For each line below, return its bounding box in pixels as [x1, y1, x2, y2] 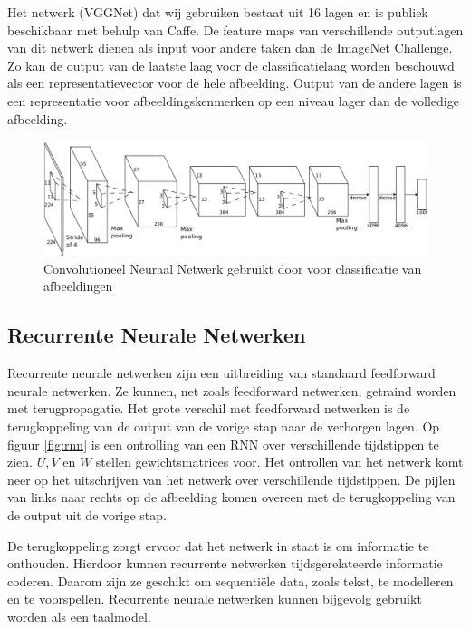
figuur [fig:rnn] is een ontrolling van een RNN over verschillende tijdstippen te [7, 434, 439, 453]
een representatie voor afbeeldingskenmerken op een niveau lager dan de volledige [7, 91, 459, 110]
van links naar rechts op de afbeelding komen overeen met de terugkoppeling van [7, 488, 456, 507]
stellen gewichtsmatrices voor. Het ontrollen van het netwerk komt [95, 452, 464, 471]
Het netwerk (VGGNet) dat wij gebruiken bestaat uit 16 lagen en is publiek [7, 3, 428, 21]
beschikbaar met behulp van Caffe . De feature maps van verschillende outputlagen [7, 20, 464, 39]
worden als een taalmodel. [7, 606, 151, 625]
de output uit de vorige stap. [7, 506, 167, 524]
